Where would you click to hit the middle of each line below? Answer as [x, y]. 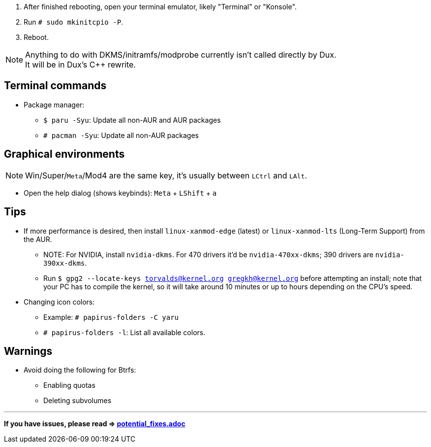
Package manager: [54, 104]
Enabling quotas [69, 385]
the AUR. [38, 239]
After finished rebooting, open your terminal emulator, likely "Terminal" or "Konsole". [160, 7]
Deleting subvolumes [77, 401]
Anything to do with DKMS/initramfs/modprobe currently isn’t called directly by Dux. [181, 55]
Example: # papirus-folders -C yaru [111, 317]
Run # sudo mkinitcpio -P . [74, 22]
